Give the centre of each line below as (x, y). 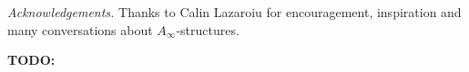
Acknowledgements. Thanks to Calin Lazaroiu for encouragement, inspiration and (234, 12)
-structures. (208, 29)
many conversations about (80, 29)
